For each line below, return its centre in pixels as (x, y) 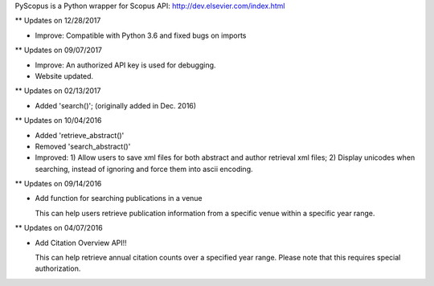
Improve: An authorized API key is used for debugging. (125, 65)
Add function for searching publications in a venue (119, 198)
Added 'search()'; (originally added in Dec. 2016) (116, 105)
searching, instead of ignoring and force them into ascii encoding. (144, 169)
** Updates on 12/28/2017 (58, 21)
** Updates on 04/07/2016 (59, 228)
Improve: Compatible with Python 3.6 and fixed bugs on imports (141, 35)
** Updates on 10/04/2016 (58, 121)
